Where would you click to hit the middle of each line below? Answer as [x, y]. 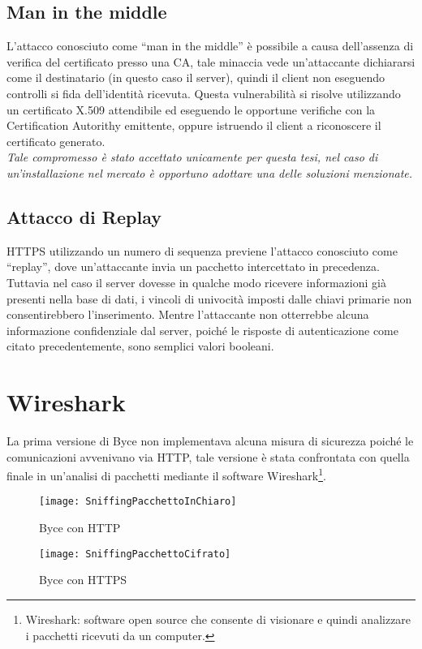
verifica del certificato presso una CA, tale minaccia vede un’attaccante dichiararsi [211, 61]
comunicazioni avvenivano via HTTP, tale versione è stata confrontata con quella [208, 456]
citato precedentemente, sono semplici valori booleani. [140, 346]
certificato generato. [56, 141]
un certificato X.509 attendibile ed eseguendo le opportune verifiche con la [191, 109]
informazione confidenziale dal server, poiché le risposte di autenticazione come [202, 330]
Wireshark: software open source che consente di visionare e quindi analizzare [218, 619]
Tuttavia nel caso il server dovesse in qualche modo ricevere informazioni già [196, 282]
